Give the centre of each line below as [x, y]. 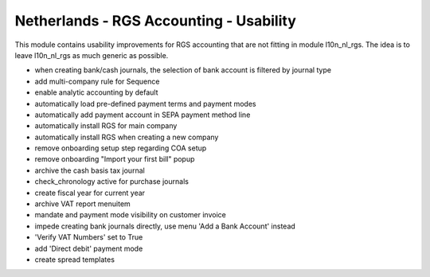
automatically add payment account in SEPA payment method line [143, 115]
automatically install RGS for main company [106, 126]
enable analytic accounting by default [96, 92]
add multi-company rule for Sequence [97, 81]
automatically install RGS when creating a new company [127, 137]
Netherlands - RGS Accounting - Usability [155, 21]
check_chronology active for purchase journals [111, 181]
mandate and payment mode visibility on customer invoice [130, 215]
